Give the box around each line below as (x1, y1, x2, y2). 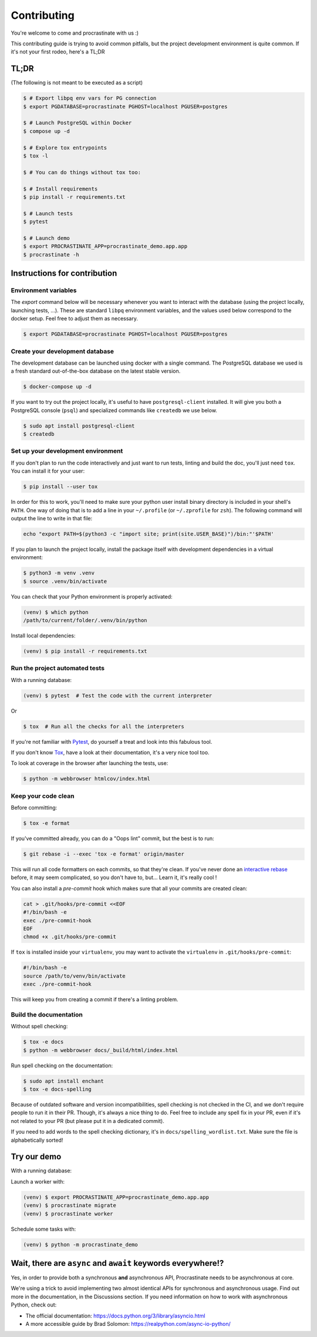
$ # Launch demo (23, 235, 70, 241)
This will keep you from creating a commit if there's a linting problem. (11, 996, 178, 1003)
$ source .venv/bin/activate (23, 578, 107, 584)
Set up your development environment (11, 447, 123, 455)
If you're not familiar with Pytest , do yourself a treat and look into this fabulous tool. (11, 738, 213, 745)
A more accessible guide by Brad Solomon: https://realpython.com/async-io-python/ (25, 1321, 231, 1328)
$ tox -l (23, 152, 49, 159)
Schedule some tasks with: (11, 1225, 76, 1232)
